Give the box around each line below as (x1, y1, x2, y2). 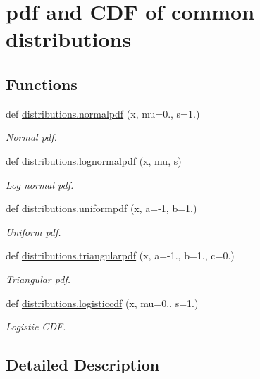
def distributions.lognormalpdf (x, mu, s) (6, 153, 182, 168)
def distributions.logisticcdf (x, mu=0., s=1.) (6, 295, 199, 310)
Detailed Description (6, 354, 160, 375)
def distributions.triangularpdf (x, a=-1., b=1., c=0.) (6, 248, 235, 263)
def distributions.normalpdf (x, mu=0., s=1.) (6, 106, 200, 120)
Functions (6, 73, 78, 94)
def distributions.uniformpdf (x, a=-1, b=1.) (6, 201, 197, 216)
